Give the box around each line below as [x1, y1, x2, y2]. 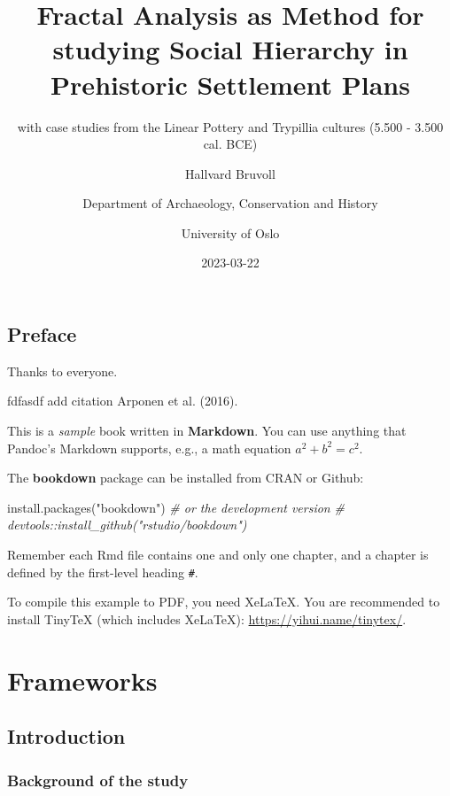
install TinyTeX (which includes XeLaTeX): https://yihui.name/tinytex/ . [7, 609, 407, 628]
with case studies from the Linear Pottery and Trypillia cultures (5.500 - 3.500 [17, 117, 444, 135]
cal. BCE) [203, 135, 258, 153]
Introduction [7, 723, 126, 750]
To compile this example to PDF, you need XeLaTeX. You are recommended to [7, 592, 440, 611]
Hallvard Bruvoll [185, 164, 275, 182]
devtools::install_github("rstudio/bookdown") [7, 515, 247, 534]
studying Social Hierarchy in [52, 31, 408, 67]
